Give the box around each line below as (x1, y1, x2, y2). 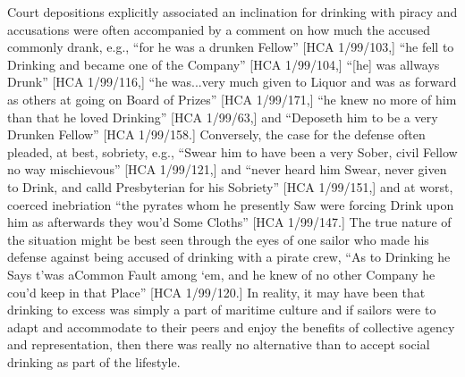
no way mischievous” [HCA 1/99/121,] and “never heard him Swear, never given (7, 160, 447, 179)
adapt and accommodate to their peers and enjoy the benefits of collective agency (7, 317, 455, 336)
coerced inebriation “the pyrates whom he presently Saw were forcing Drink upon (7, 195, 454, 214)
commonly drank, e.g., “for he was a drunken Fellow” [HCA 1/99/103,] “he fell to (7, 38, 454, 56)
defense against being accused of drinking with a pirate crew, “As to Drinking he (7, 247, 451, 266)
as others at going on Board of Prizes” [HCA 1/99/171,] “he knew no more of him (7, 89, 457, 108)
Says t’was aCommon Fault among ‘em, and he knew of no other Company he (7, 264, 435, 283)
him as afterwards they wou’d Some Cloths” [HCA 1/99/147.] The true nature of (7, 213, 452, 231)
